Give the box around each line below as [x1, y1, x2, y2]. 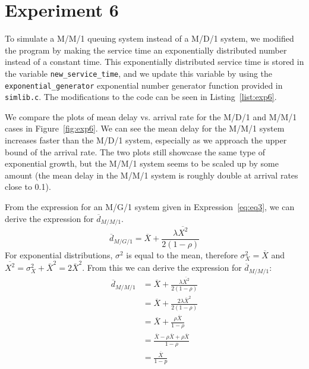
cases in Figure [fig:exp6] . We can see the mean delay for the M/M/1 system [5, 122, 285, 135]
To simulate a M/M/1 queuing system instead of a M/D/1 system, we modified [5, 32, 294, 45]
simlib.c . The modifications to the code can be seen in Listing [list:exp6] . [5, 90, 277, 103]
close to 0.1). [5, 180, 51, 193]
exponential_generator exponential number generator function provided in [5, 79, 283, 91]
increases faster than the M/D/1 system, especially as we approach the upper [5, 134, 287, 146]
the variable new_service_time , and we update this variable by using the [5, 67, 273, 79]
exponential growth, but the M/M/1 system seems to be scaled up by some [5, 157, 279, 170]
